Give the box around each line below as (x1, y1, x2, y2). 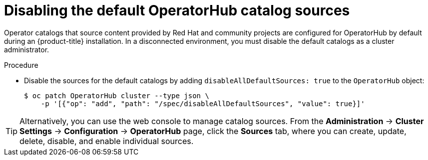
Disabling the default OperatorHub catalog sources (4, 2, 350, 19)
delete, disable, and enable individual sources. (19, 136, 194, 146)
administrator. (4, 45, 49, 54)
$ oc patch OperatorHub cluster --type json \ (24, 91, 209, 100)
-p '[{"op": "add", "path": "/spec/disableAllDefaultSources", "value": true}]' (40, 99, 365, 108)
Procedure (4, 60, 38, 69)
